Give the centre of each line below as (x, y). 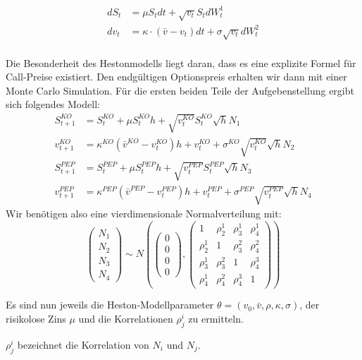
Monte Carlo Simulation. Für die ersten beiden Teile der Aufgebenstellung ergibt (180, 90)
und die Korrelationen (126, 319)
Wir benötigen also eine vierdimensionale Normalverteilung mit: (144, 214)
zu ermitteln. (216, 319)
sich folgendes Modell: (53, 104)
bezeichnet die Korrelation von (83, 344)
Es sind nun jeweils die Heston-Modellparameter (110, 305)
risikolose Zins (36, 319)
